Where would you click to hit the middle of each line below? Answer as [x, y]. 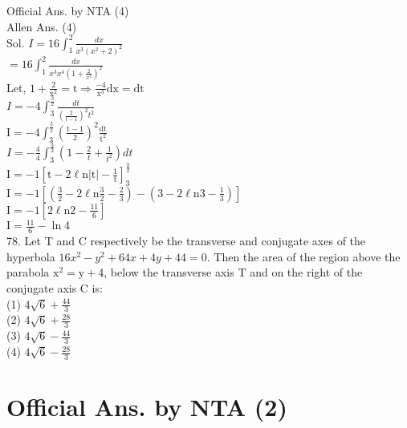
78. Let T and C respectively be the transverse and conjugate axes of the [186, 241]
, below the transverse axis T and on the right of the [233, 272]
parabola [28, 272]
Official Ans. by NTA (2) [147, 407]
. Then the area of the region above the [303, 256]
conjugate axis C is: [55, 288]
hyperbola [31, 256]
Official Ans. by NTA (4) [68, 10]
